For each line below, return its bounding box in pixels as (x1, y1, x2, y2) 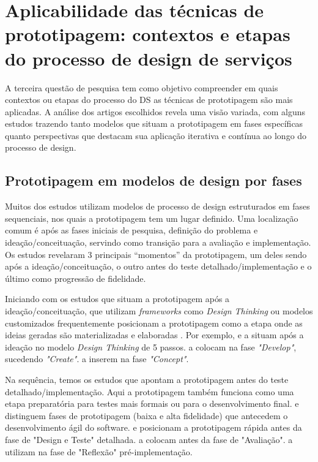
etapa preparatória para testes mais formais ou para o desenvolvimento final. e (5, 397, 299, 410)
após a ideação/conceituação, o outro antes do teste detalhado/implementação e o (5, 260, 312, 273)
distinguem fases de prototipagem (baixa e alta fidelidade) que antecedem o (5, 409, 288, 422)
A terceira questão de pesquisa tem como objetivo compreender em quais (5, 81, 278, 94)
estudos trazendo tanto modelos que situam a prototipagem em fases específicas (5, 117, 303, 130)
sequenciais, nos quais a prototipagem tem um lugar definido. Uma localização (5, 211, 298, 224)
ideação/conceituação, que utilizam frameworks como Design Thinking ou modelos (5, 305, 313, 317)
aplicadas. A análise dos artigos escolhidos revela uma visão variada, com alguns (5, 105, 306, 118)
